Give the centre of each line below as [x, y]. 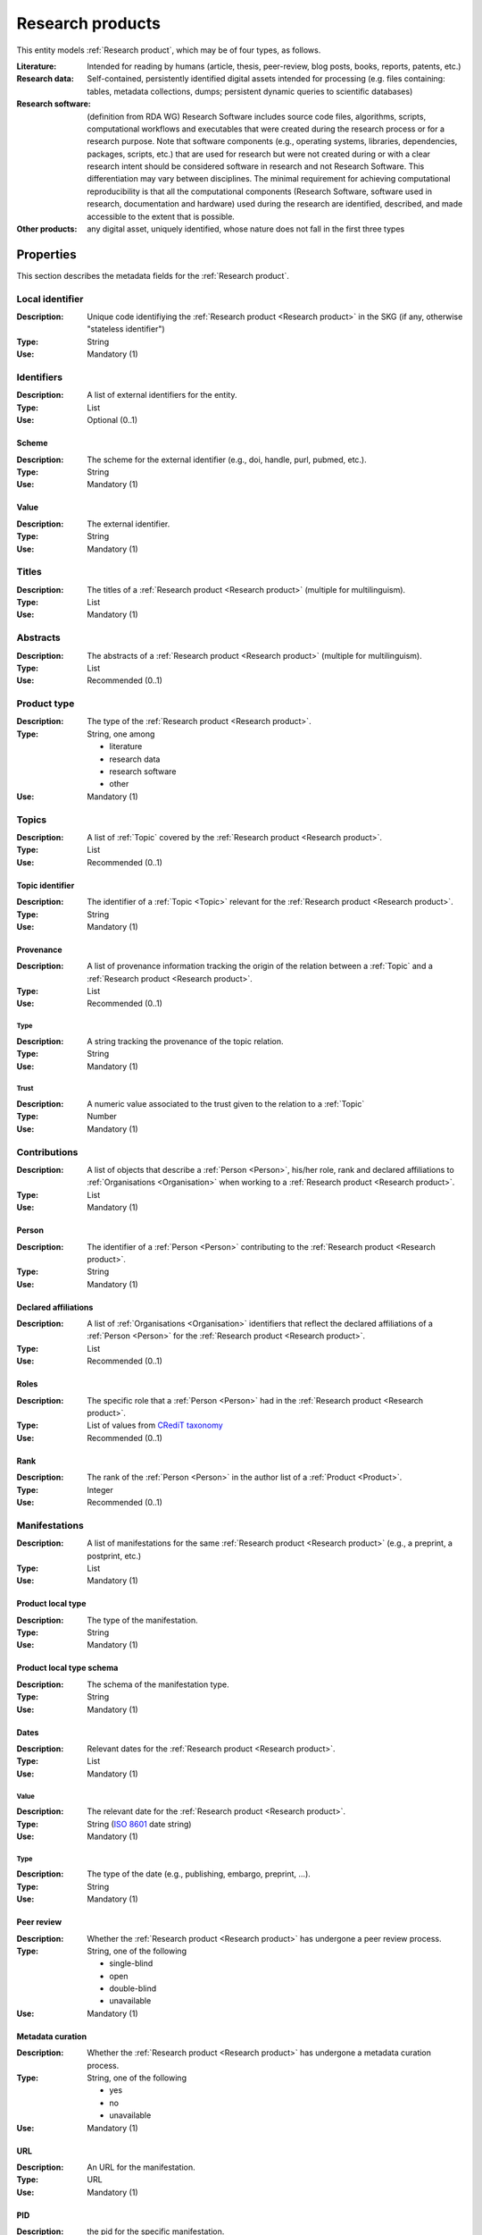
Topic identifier [46, 885]
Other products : [47, 229]
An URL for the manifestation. [141, 2167]
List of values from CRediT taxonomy [155, 1425]
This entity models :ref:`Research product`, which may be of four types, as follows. [169, 50]
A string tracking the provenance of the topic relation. [186, 1041]
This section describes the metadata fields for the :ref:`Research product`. [153, 275]
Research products [88, 23]
